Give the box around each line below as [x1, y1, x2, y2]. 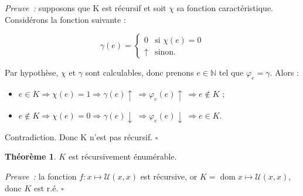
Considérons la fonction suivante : [5, 13, 126, 25]
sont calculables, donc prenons [85, 66, 194, 79]
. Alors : [270, 66, 299, 79]
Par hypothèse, [5, 66, 59, 79]
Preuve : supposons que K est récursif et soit [5, 2, 166, 13]
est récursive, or [140, 170, 198, 182]
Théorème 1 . [5, 150, 56, 163]
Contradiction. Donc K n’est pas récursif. [5, 130, 153, 143]
